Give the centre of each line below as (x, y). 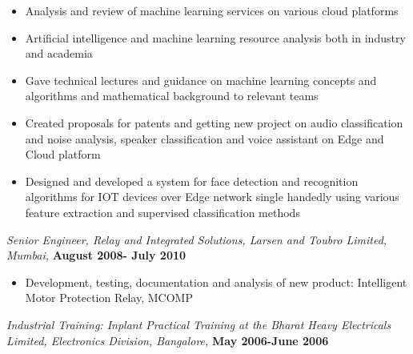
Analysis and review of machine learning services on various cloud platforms (212, 10)
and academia (59, 53)
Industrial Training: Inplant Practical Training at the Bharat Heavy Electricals (199, 324)
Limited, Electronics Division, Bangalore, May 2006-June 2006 (168, 340)
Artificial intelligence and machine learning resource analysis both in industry (215, 37)
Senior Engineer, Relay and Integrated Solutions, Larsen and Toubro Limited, (197, 239)
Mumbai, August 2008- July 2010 (96, 255)
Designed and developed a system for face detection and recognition (192, 181)
